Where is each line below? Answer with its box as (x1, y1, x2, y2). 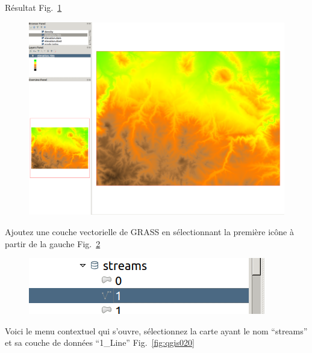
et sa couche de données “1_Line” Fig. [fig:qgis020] (5, 336, 195, 349)
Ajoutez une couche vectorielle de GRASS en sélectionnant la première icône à (5, 226, 294, 238)
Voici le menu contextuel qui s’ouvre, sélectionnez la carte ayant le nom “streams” (5, 324, 308, 337)
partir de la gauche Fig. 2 (5, 237, 101, 250)
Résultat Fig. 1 (5, 1, 62, 13)
